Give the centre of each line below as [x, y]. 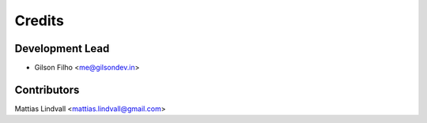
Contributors [47, 89]
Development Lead [62, 48]
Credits [40, 20]
